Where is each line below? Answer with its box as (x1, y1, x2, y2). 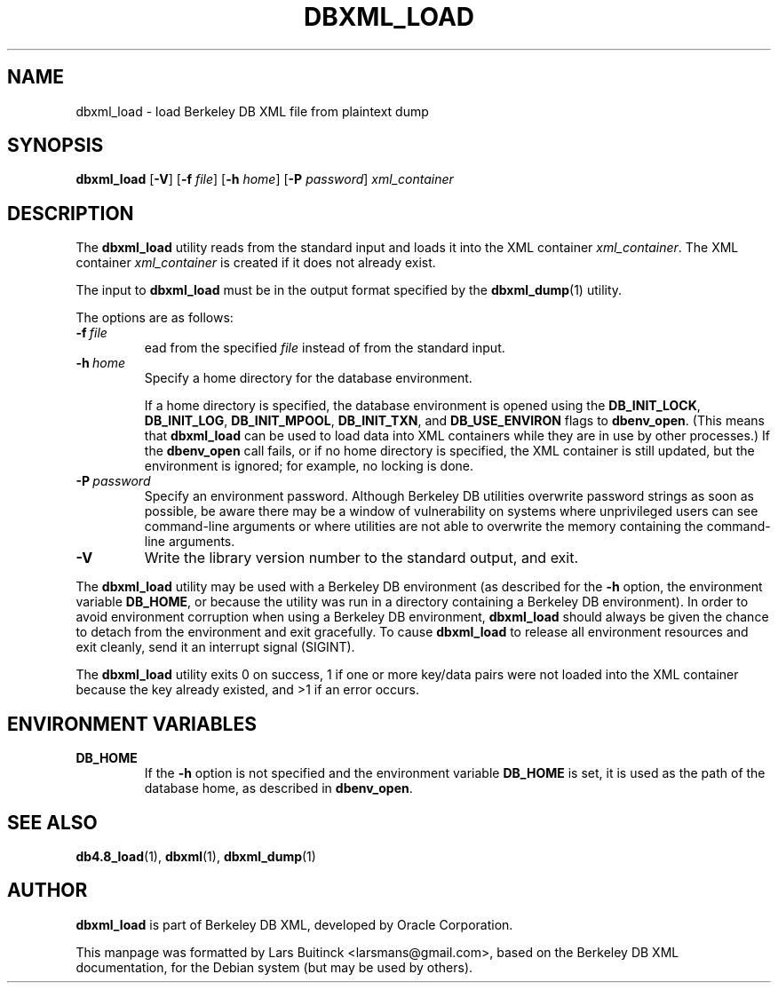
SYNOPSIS (7, 134, 104, 157)
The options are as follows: (75, 310, 234, 326)
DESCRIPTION (7, 202, 134, 225)
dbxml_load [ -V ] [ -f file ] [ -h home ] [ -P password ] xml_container (75, 171, 454, 187)
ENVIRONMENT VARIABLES (7, 712, 257, 735)
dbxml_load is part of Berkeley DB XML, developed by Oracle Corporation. (75, 916, 513, 932)
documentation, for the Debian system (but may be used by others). (75, 959, 473, 975)
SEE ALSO (7, 811, 98, 834)
